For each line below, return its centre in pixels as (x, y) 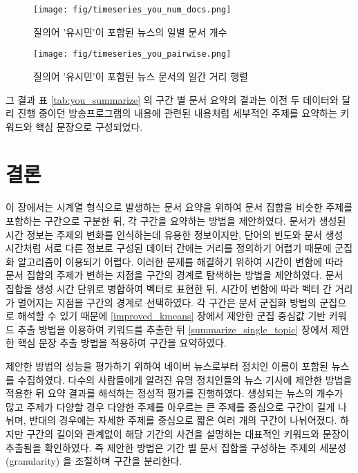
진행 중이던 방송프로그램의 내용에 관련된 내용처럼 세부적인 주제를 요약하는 (177, 113)
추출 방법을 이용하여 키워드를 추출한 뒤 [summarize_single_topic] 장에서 (173, 329)
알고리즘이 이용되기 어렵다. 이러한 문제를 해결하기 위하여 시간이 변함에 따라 (180, 261)
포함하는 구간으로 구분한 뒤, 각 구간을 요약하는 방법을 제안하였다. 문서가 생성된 (176, 221)
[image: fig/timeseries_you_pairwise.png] (132, 54)
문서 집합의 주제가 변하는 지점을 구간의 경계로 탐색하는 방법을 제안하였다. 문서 (175, 275)
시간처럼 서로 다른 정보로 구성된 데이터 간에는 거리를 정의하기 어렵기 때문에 (169, 248)
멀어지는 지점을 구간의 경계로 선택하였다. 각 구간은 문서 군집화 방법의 (167, 302)
